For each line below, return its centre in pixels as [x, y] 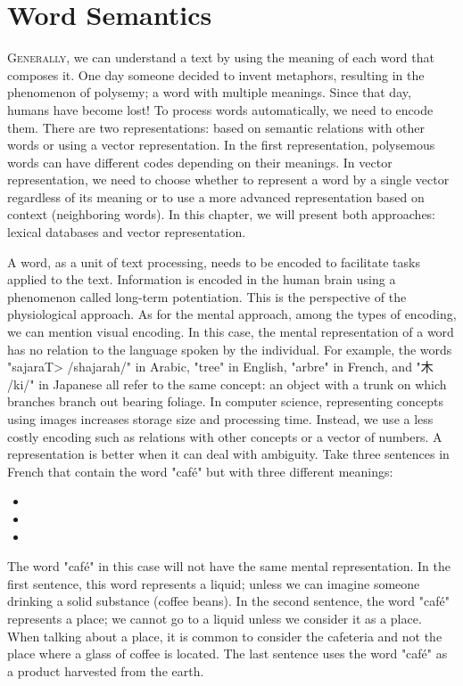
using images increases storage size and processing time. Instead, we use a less [220, 419]
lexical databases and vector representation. [127, 232]
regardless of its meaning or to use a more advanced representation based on [216, 196]
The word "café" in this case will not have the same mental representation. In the [229, 566]
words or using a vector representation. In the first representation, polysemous [221, 145]
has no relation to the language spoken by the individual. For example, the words [230, 349]
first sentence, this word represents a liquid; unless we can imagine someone [214, 583]
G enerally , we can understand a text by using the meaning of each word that [221, 57]
